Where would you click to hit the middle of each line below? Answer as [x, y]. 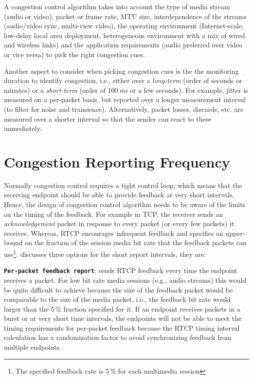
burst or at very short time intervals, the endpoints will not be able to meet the [123, 318]
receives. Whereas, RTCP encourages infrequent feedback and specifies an [114, 233]
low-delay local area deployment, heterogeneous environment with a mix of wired [125, 35]
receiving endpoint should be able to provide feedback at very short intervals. [119, 195]
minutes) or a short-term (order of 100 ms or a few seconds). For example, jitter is [126, 90]
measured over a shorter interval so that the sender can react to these [108, 118]
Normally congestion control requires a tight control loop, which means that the [123, 185]
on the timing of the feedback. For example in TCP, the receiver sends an [114, 214]
